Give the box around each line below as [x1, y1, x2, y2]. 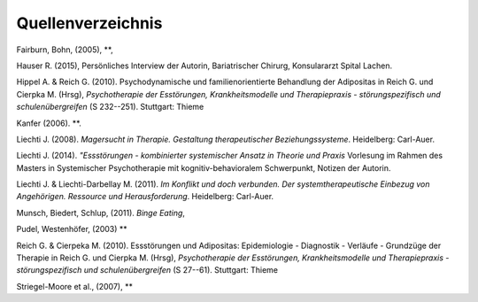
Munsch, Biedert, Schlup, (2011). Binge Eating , [16, 207, 186, 218]
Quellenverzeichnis [16, 13, 163, 33]
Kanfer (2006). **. [16, 118, 81, 128]
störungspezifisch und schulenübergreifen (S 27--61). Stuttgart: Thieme [16, 265, 279, 275]
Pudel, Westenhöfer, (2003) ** [16, 224, 127, 235]
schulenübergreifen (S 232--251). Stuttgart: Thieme [16, 102, 204, 112]
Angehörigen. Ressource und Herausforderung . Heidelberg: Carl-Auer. [16, 191, 274, 202]
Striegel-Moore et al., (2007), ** [16, 281, 133, 291]
